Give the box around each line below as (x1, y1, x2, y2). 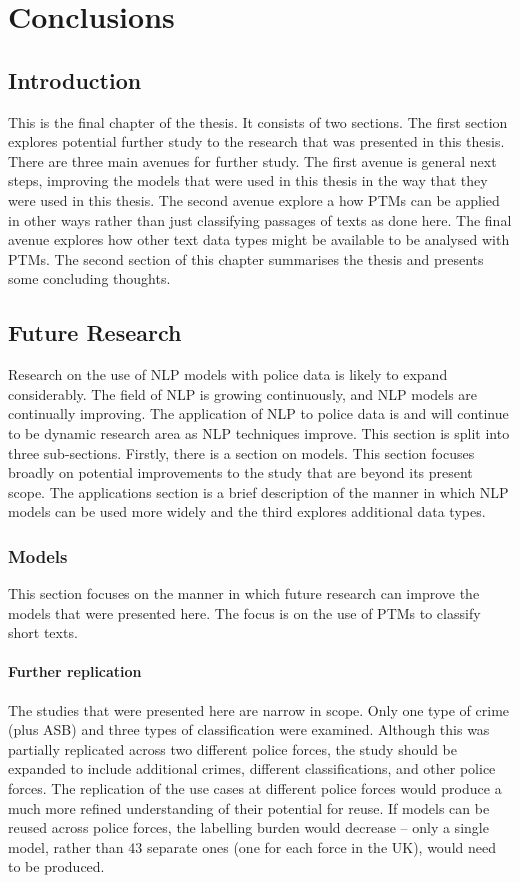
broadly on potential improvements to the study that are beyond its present (8, 462, 473, 483)
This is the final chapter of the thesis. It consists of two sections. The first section (8, 111, 508, 132)
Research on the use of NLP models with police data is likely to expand (8, 364, 448, 385)
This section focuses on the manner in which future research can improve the (8, 583, 480, 604)
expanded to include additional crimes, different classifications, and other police (8, 758, 496, 779)
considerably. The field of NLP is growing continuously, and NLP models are (8, 383, 478, 404)
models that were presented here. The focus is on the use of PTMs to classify (8, 602, 481, 623)
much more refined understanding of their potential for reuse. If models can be (8, 797, 490, 818)
